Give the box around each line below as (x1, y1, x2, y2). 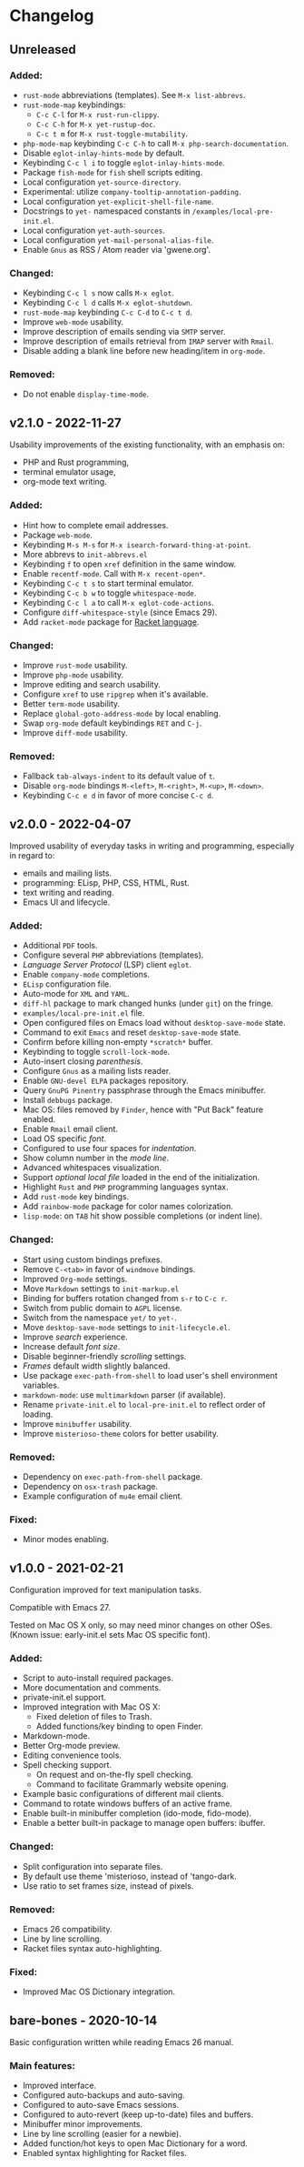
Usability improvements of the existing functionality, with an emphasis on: (9, 439, 285, 450)
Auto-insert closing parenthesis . (22, 1056, 143, 1067)
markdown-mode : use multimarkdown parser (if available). (22, 1389, 226, 1400)
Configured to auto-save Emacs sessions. (22, 2100, 180, 2111)
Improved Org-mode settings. (22, 1273, 128, 1284)
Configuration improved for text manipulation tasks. (9, 1584, 202, 1595)
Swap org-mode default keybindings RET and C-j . (22, 717, 202, 728)
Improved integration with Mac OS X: (22, 1701, 161, 1712)
